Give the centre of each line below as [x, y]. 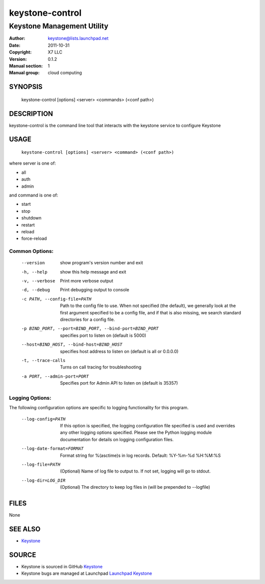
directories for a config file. [88, 320]
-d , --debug [36, 290]
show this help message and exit [93, 272]
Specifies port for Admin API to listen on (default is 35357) [119, 383]
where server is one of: [33, 163]
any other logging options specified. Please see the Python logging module [136, 433]
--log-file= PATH [41, 465]
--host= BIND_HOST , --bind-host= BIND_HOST [72, 345]
